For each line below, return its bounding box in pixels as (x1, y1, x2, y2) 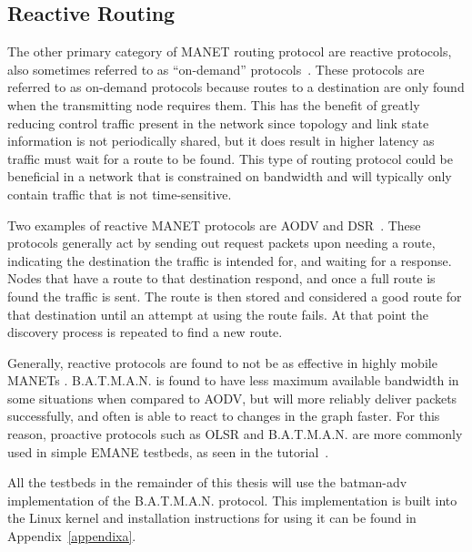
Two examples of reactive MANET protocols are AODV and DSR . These (7, 215, 421, 234)
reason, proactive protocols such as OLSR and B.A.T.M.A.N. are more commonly (7, 424, 463, 444)
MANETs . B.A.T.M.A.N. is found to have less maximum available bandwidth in (7, 371, 459, 390)
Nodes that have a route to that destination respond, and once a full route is (7, 269, 436, 288)
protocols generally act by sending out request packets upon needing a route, (7, 233, 436, 252)
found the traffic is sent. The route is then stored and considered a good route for (7, 286, 462, 305)
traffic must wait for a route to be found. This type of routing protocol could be (7, 148, 453, 168)
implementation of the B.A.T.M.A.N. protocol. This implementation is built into (7, 490, 457, 509)
